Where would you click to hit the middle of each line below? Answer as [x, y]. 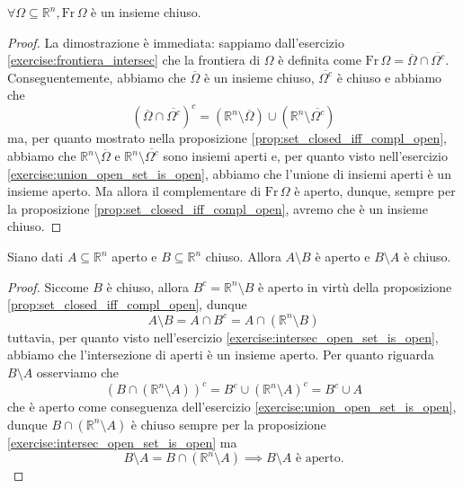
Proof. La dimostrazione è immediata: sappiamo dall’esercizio [176, 42]
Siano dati [36, 257]
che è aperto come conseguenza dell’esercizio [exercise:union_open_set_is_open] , [232, 407]
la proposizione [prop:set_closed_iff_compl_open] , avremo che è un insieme [218, 208]
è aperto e [343, 257]
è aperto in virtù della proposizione [355, 286]
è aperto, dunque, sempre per [375, 191]
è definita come [320, 60]
